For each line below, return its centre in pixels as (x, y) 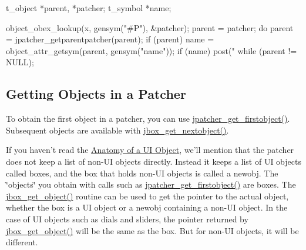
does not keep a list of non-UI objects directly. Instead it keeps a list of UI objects (154, 161)
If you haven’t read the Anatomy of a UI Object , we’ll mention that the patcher (150, 150)
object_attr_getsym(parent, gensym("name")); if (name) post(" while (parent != (152, 50)
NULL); (20, 62)
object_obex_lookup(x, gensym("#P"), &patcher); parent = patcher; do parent (150, 27)
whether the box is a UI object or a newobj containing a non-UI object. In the (147, 207)
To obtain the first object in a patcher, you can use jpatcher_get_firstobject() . (148, 119)
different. (22, 242)
